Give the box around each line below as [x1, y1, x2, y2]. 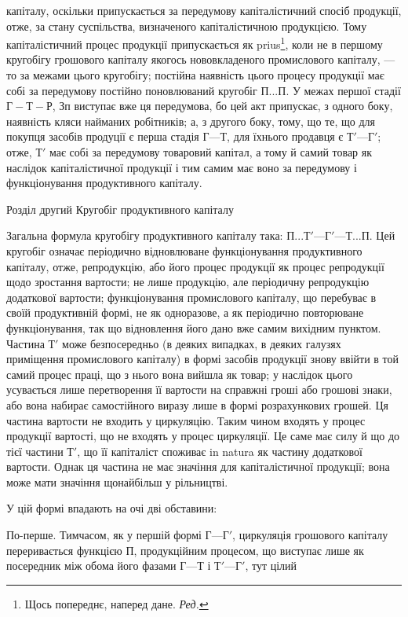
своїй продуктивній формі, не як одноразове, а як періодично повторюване [6, 304, 364, 321]
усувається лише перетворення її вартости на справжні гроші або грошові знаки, [6, 381, 392, 398]
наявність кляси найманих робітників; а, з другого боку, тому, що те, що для [6, 112, 375, 129]
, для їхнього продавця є [227, 128, 344, 145]
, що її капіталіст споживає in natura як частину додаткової [77, 443, 362, 459]
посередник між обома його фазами [6, 557, 177, 574]
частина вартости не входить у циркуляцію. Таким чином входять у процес [6, 412, 366, 428]
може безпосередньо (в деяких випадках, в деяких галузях [62, 335, 341, 351]
